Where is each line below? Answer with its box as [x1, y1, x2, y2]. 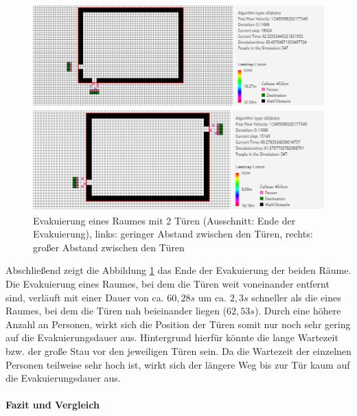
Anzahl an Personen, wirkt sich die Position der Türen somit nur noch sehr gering [5, 316, 351, 331]
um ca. [198, 290, 227, 304]
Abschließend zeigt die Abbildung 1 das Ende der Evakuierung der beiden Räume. [5, 263, 352, 277]
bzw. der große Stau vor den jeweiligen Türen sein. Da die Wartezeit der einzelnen [5, 343, 352, 358]
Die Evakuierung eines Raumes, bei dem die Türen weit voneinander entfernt [5, 277, 330, 291]
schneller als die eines [251, 290, 341, 304]
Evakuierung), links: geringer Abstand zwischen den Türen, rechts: [33, 227, 313, 241]
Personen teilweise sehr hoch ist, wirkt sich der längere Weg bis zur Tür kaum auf [5, 357, 350, 371]
